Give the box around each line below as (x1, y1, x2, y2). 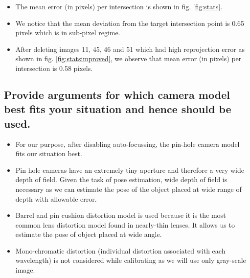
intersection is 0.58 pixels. (15, 63, 93, 73)
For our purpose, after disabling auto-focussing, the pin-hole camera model (15, 139, 240, 149)
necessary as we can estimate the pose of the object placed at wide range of (15, 184, 242, 194)
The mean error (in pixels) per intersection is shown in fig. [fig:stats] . (15, 1, 223, 11)
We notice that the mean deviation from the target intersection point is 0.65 (15, 18, 245, 28)
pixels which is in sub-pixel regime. (15, 27, 120, 38)
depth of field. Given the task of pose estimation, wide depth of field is (15, 174, 227, 185)
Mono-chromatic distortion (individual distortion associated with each (15, 245, 226, 255)
